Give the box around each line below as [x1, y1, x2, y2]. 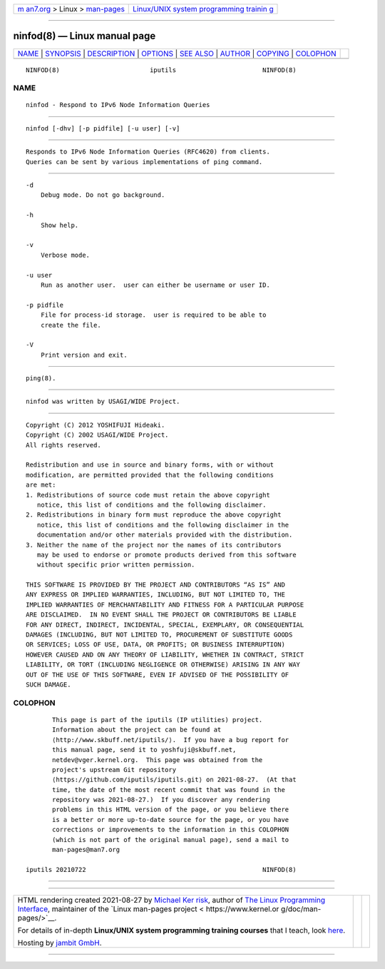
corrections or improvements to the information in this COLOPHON [52, 826, 289, 834]
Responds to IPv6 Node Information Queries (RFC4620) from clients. [26, 148, 270, 156]
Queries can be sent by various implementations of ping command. [26, 158, 263, 166]
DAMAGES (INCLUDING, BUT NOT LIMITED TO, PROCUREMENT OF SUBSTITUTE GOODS [26, 631, 293, 639]
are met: [26, 481, 56, 489]
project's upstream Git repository [52, 766, 177, 773]
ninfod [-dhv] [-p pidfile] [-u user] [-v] [26, 124, 180, 132]
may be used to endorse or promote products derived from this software [36, 550, 297, 559]
